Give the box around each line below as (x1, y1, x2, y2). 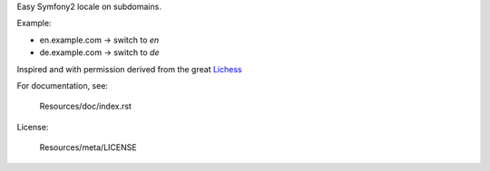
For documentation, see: (16, 80, 109, 90)
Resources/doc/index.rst (39, 100, 132, 112)
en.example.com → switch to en (39, 34, 160, 45)
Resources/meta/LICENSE (39, 142, 137, 153)
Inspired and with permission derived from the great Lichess (16, 63, 242, 74)
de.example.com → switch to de (39, 47, 160, 58)
